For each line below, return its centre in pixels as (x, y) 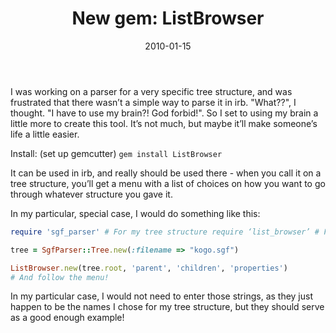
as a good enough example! (67, 318)
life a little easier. (45, 134)
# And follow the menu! (60, 277)
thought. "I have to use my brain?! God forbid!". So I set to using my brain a (164, 113)
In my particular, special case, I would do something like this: (135, 213)
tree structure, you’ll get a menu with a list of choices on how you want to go (168, 183)
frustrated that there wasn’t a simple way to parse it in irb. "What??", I (153, 102)
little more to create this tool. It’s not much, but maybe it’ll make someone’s (164, 123)
